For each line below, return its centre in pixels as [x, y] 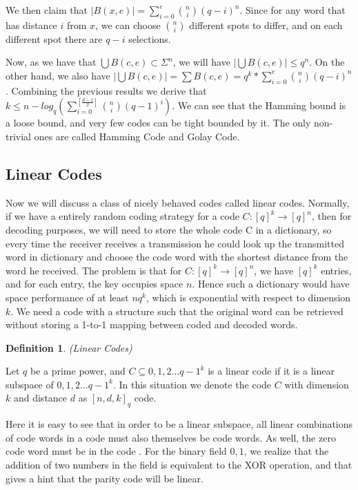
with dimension [317, 384]
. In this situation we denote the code [192, 384]
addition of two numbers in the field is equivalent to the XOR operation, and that [179, 465]
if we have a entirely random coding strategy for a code [122, 216]
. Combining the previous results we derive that [106, 90]
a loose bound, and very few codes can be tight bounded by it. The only [158, 123]
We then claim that [47, 10]
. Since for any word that [292, 10]
